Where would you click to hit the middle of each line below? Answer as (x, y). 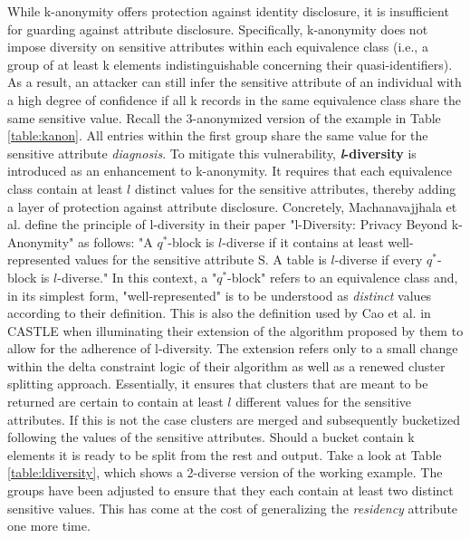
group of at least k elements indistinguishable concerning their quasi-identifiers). (230, 64)
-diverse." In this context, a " (137, 277)
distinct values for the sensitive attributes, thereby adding (295, 188)
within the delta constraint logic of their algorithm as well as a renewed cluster (226, 365)
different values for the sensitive (324, 402)
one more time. (49, 526)
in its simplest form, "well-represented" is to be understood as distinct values (220, 295)
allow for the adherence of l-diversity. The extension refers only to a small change (233, 348)
